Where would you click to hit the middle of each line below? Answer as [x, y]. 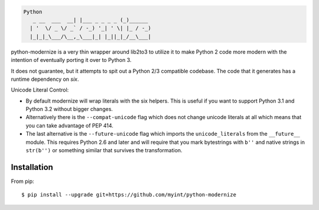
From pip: [23, 181]
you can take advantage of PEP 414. [69, 125]
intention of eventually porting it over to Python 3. [71, 60]
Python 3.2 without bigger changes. [69, 109]
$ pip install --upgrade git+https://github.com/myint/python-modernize [129, 195]
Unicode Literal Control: [40, 90]
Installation [32, 167]
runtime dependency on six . [45, 79]
